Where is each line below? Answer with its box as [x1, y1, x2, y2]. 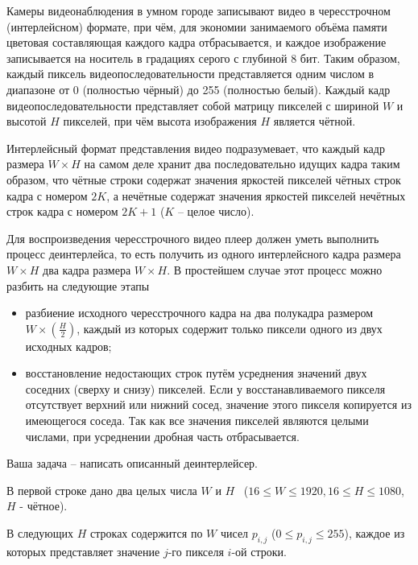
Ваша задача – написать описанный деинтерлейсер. [6, 455, 258, 472]
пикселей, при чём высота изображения [63, 113, 257, 130]
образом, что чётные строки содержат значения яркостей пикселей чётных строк [6, 171, 401, 188]
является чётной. [273, 113, 356, 130]
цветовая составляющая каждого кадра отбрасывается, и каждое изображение [6, 34, 387, 51]
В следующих [6, 525, 74, 542]
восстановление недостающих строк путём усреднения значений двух [25, 365, 367, 381]
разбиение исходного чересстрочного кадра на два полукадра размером [25, 304, 374, 321]
